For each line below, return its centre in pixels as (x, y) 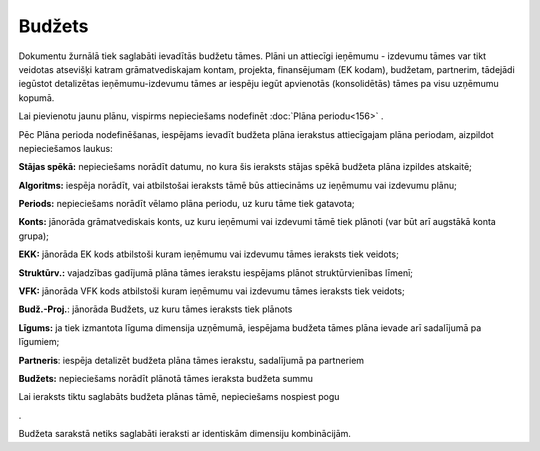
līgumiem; (39, 342)
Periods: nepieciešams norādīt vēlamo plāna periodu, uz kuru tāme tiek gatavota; (186, 204)
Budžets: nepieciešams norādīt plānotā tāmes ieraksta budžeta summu (166, 378)
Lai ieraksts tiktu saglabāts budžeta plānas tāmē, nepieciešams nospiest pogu (179, 397)
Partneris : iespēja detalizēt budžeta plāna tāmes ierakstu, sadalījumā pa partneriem (191, 360)
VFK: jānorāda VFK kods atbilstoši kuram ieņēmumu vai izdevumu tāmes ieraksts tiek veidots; (211, 291)
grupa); (34, 236)
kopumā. (36, 97)
